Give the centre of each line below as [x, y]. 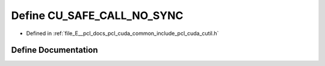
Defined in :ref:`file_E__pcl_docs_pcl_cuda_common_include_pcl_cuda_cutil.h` [122, 33]
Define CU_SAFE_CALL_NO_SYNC [97, 15]
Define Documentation [54, 50]
